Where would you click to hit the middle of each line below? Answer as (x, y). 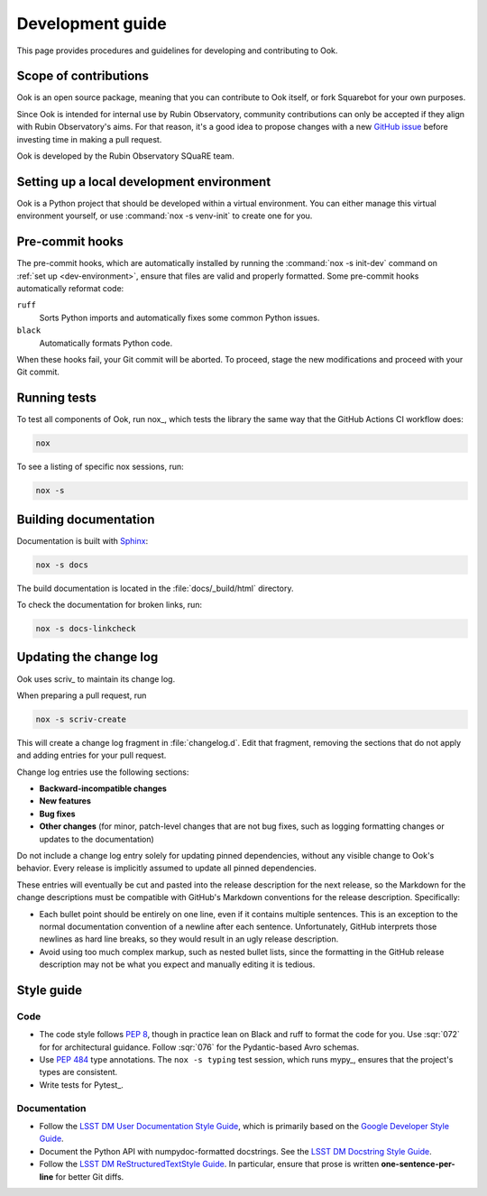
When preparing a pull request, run (82, 695)
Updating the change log (87, 657)
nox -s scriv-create (81, 719)
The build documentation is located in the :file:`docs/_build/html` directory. (155, 588)
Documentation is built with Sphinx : (83, 540)
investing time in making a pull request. (89, 139)
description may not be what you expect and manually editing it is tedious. (177, 964)
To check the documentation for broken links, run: (110, 605)
